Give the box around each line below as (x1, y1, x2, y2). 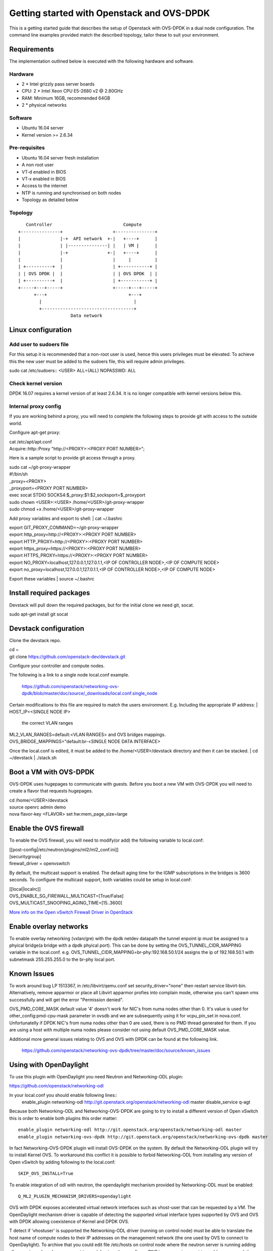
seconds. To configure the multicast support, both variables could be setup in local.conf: (9, 877, 192, 883)
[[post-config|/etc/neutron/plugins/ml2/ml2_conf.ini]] (9, 846, 119, 853)
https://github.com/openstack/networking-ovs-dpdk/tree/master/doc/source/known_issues (21, 1047, 211, 1053)
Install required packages (9, 588, 90, 597)
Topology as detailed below (21, 197, 79, 203)
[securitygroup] (9, 854, 41, 860)
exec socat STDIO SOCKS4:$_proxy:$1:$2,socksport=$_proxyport (9, 492, 146, 498)
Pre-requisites (9, 144, 45, 151)
